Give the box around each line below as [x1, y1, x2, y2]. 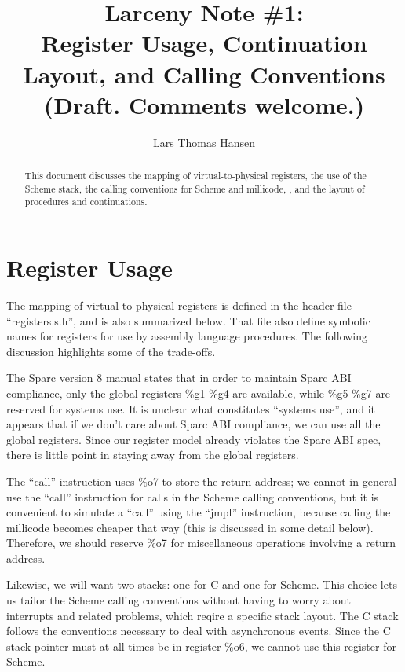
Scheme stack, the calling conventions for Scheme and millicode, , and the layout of [24, 182, 365, 195]
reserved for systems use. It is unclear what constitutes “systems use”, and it [6, 400, 375, 417]
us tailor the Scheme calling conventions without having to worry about [6, 592, 351, 608]
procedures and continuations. [24, 195, 148, 208]
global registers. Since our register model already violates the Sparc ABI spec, [6, 431, 381, 447]
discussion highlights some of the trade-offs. [6, 343, 216, 359]
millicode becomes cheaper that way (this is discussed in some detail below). [6, 519, 374, 535]
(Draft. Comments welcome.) [43, 88, 365, 120]
